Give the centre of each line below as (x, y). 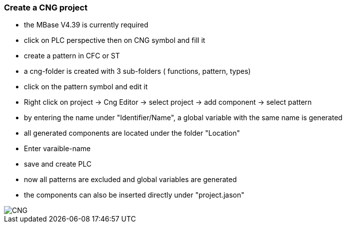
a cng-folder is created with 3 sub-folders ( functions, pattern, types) (137, 71)
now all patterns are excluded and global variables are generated (130, 180)
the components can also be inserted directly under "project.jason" (134, 195)
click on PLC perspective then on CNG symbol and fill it (115, 40)
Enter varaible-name (57, 149)
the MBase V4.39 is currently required (86, 25)
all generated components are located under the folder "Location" (132, 133)
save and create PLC (58, 164)
